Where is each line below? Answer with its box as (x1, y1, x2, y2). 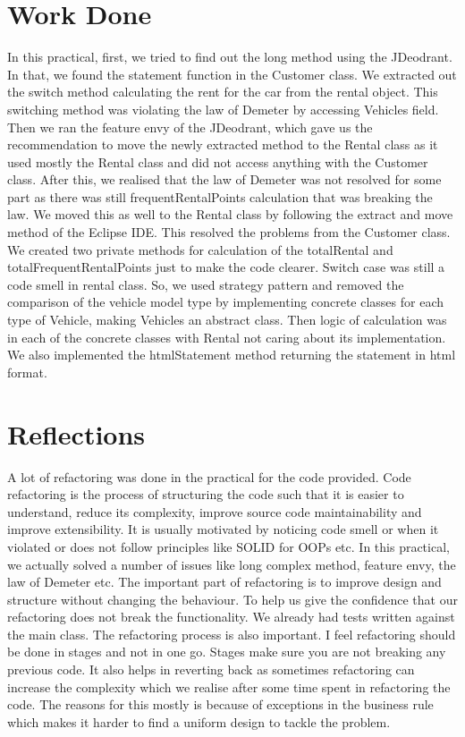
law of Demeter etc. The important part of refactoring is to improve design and (7, 572, 442, 591)
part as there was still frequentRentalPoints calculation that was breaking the (7, 187, 433, 206)
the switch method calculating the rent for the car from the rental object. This (7, 82, 438, 101)
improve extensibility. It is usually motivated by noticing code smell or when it (7, 520, 439, 538)
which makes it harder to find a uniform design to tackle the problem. (7, 712, 391, 731)
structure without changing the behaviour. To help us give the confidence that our (7, 589, 458, 608)
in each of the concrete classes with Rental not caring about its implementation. (7, 327, 446, 346)
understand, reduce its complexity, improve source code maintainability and (7, 502, 422, 521)
